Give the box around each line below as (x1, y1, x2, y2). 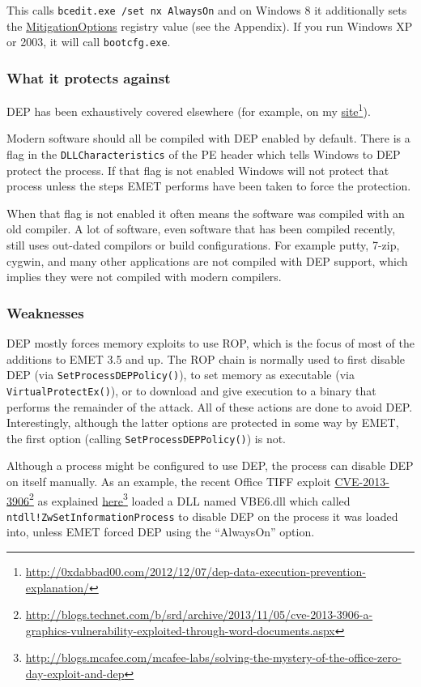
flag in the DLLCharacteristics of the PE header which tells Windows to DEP (6, 145, 401, 162)
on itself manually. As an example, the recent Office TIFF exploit (6, 472, 331, 489)
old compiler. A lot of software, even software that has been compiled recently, (6, 220, 396, 237)
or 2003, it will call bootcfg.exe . (6, 33, 171, 50)
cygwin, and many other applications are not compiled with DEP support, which (6, 252, 408, 269)
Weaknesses (6, 302, 84, 322)
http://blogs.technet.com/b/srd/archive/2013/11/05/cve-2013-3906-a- (25, 606, 373, 623)
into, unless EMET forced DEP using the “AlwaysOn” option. (6, 523, 315, 540)
